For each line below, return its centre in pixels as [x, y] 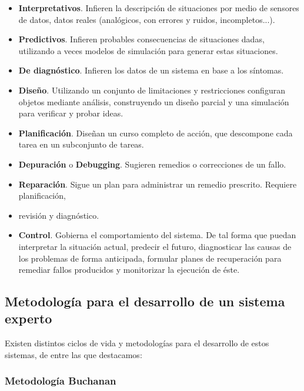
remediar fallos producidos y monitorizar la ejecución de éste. [129, 270]
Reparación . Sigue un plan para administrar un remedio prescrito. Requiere [158, 184]
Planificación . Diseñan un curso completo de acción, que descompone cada [156, 133]
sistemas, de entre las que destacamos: [74, 354]
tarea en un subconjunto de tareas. [81, 144]
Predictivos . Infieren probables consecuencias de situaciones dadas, [141, 39]
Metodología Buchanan [61, 381]
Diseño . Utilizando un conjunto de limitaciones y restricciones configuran [152, 90]
